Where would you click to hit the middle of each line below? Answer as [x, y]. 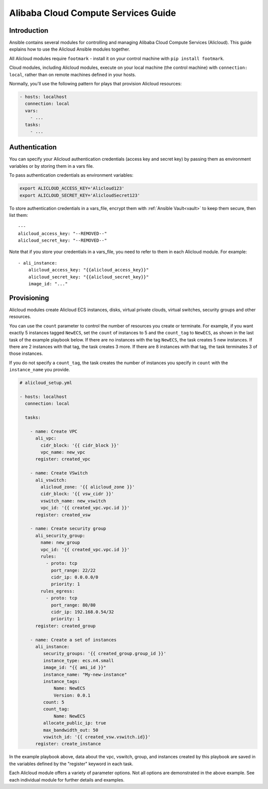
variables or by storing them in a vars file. [52, 166]
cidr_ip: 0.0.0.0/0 [75, 577]
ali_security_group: [60, 535]
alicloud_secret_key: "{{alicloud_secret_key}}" [88, 277]
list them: [19, 215]
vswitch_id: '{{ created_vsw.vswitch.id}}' [97, 737]
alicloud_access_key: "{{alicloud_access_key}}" [88, 270]
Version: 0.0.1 [72, 695]
